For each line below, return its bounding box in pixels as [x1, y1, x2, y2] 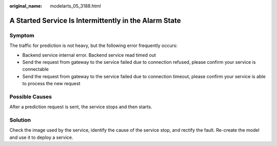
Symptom [9, 32, 34, 39]
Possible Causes [9, 93, 52, 100]
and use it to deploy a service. [9, 134, 74, 140]
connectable [22, 66, 49, 72]
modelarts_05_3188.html [50, 3, 101, 9]
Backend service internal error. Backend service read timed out [22, 52, 156, 58]
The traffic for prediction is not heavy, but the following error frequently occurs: [9, 42, 178, 48]
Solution [9, 116, 31, 124]
